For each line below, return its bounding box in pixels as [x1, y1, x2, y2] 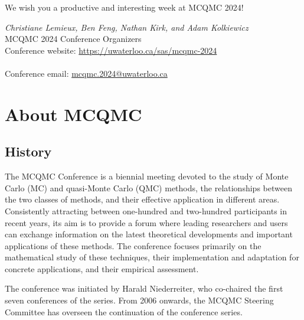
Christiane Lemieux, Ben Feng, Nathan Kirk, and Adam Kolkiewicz [5, 21, 249, 33]
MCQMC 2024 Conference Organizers [5, 32, 142, 45]
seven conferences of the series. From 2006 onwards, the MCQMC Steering [5, 294, 274, 306]
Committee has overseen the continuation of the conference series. [5, 305, 243, 318]
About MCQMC [5, 102, 142, 126]
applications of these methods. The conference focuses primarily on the [5, 239, 261, 252]
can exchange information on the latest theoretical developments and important [5, 228, 293, 240]
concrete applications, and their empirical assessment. [5, 262, 199, 275]
